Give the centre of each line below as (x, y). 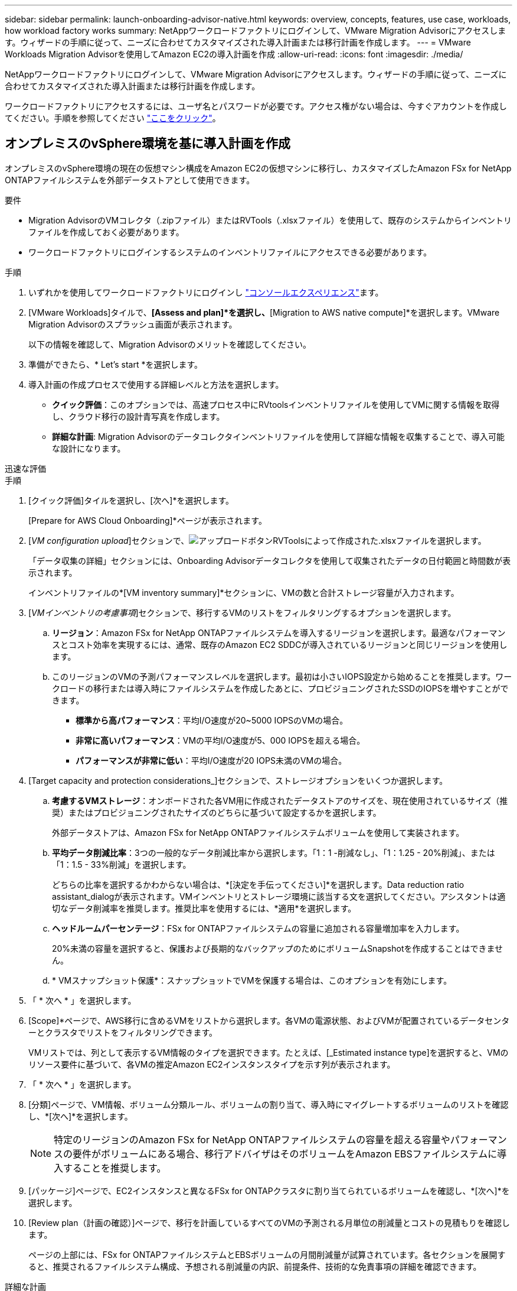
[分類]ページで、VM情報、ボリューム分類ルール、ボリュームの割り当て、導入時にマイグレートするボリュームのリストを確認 (269, 1104)
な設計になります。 (89, 448)
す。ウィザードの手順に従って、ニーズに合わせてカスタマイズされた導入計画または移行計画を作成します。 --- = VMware (238, 42)
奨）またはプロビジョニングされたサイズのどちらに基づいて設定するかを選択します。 (217, 812)
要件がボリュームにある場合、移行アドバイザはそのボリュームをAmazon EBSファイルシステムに (285, 1154)
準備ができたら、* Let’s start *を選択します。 (116, 364)
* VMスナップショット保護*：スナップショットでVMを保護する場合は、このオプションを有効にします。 (252, 980)
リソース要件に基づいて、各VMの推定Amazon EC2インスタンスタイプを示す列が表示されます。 (212, 1064)
